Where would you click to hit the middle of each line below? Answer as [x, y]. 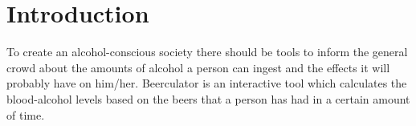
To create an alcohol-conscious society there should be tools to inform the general [207, 52]
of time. [26, 114]
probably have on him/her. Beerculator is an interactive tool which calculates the [207, 83]
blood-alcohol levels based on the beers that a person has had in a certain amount [208, 98]
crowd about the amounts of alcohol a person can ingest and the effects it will [198, 67]
